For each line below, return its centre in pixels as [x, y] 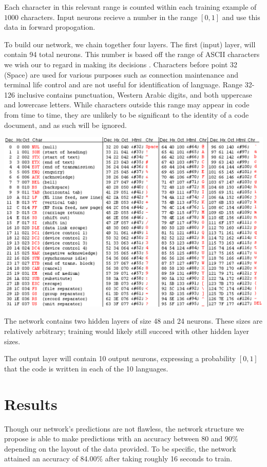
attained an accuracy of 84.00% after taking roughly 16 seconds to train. [118, 459]
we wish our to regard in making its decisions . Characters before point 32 [121, 64]
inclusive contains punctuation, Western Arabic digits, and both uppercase [135, 94]
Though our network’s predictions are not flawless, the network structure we [124, 428]
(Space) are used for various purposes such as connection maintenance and [121, 74]
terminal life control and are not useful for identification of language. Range [123, 85]
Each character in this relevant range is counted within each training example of [130, 7]
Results [31, 404]
